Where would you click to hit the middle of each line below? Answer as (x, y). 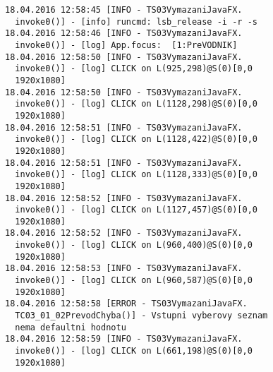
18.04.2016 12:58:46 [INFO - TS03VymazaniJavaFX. (124, 34)
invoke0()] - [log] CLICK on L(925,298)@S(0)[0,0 (134, 69)
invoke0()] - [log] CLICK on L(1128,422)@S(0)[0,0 (136, 139)
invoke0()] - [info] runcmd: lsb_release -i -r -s (136, 22)
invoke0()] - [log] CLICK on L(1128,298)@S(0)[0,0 (136, 104)
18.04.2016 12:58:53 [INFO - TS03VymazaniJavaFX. (124, 269)
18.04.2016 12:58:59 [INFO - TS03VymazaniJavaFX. (124, 339)
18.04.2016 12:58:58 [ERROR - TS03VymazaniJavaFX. (126, 304)
